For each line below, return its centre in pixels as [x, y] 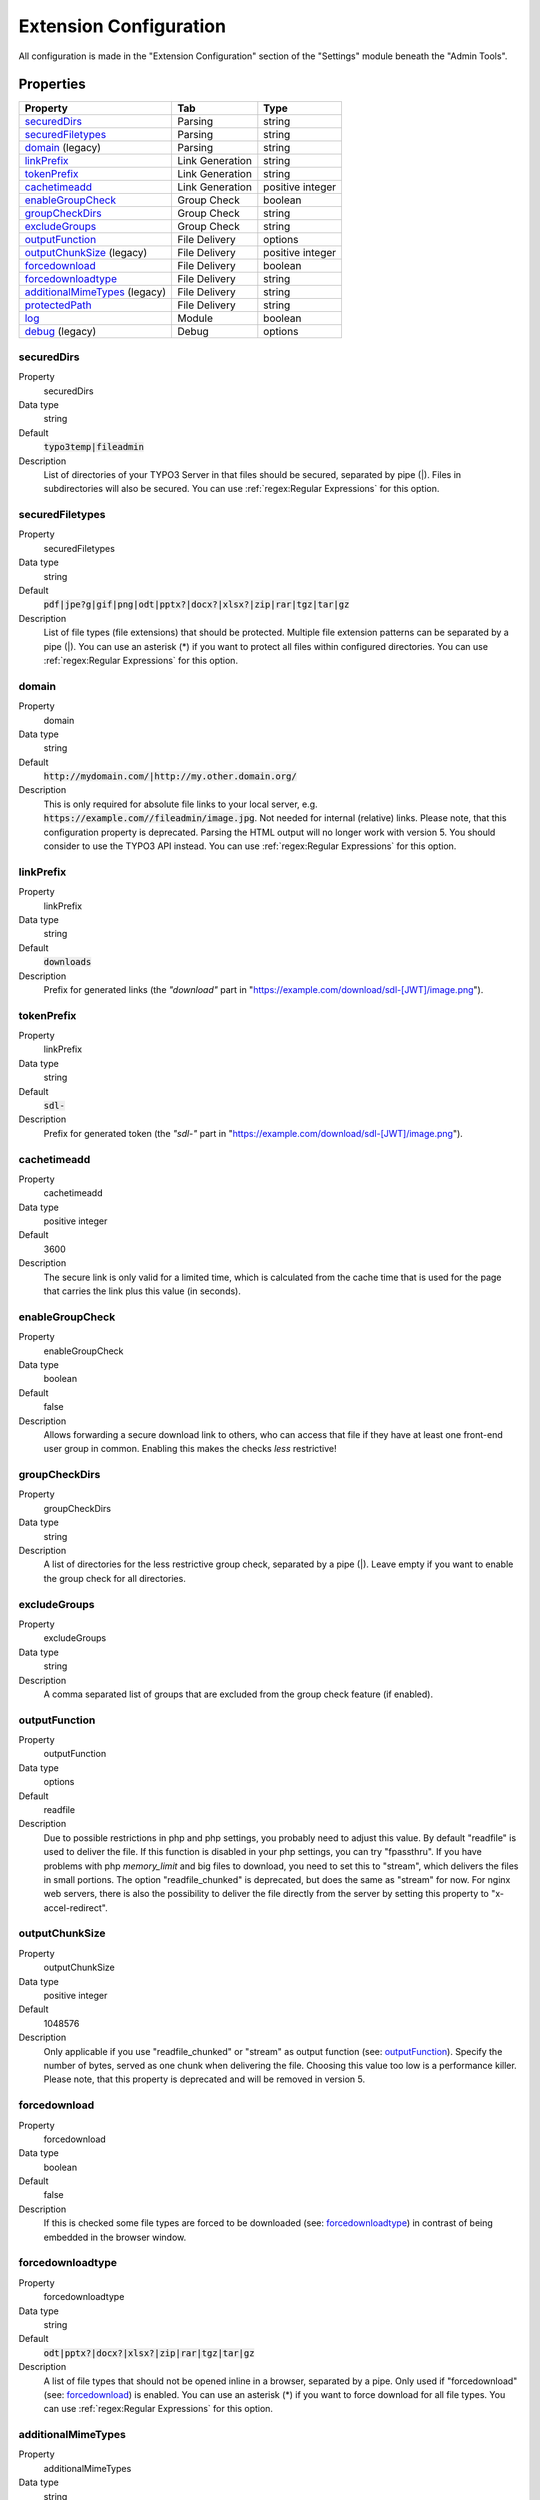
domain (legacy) [63, 148]
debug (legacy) [60, 332]
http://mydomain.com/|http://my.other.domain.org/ [170, 776]
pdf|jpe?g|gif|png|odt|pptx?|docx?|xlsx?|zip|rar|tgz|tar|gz [196, 604]
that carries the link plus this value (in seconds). [142, 1291]
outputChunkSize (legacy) [86, 253]
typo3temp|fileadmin [94, 447]
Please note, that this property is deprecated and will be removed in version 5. [204, 2079]
